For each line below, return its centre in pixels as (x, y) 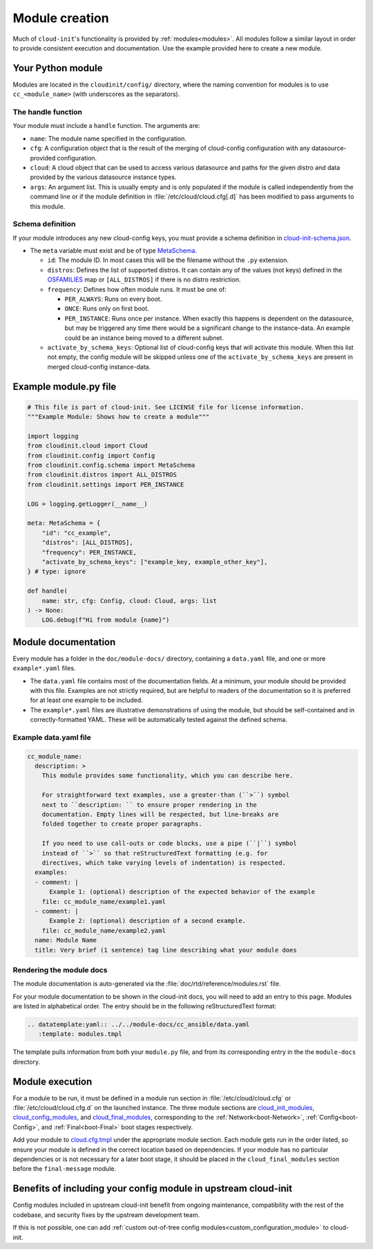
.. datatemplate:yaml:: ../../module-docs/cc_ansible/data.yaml (138, 1025)
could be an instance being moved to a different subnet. (144, 337)
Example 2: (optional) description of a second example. (148, 921)
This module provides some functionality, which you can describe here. (168, 776)
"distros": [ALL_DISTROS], (88, 543)
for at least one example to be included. (86, 700)
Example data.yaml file (52, 737)
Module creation (61, 18)
